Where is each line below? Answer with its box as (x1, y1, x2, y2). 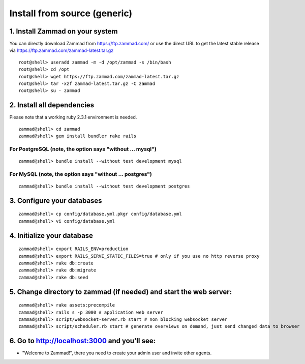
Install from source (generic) (9, 8, 133, 19)
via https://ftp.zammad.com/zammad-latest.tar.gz (9, 47, 114, 53)
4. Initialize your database (9, 231, 94, 240)
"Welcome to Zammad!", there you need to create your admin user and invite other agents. (22, 350, 212, 356)
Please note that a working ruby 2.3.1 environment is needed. (9, 114, 137, 120)
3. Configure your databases (9, 196, 102, 205)
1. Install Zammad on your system (9, 27, 118, 36)
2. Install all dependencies (9, 101, 94, 109)
